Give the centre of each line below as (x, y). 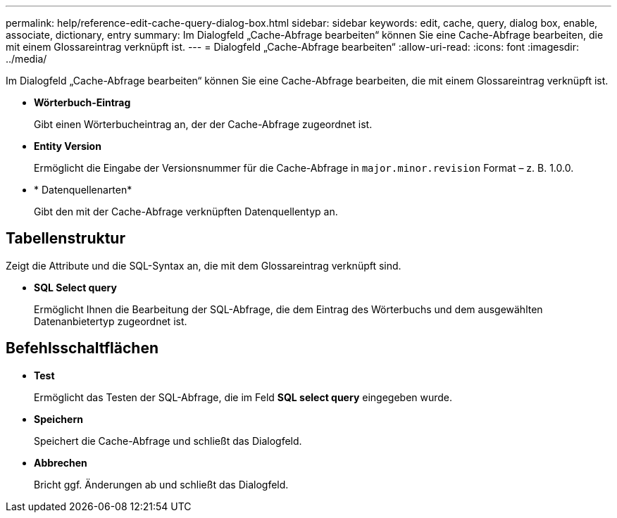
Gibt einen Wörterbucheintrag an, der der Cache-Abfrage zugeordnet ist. (203, 124)
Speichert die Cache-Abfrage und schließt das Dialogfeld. (168, 441)
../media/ (26, 59)
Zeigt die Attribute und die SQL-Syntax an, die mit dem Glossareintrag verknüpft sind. (204, 265)
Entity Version (68, 146)
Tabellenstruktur (66, 239)
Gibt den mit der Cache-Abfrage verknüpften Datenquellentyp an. (186, 211)
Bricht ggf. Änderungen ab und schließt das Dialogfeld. (161, 484)
